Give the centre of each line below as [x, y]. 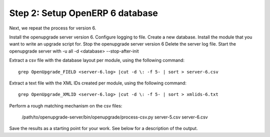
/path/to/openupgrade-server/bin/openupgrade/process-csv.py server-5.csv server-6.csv [115, 117]
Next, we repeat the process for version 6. [53, 28]
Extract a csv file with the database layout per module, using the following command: [97, 60]
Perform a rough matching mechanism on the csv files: [66, 105]
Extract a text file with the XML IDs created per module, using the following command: [98, 83]
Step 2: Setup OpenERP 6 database [84, 13]
